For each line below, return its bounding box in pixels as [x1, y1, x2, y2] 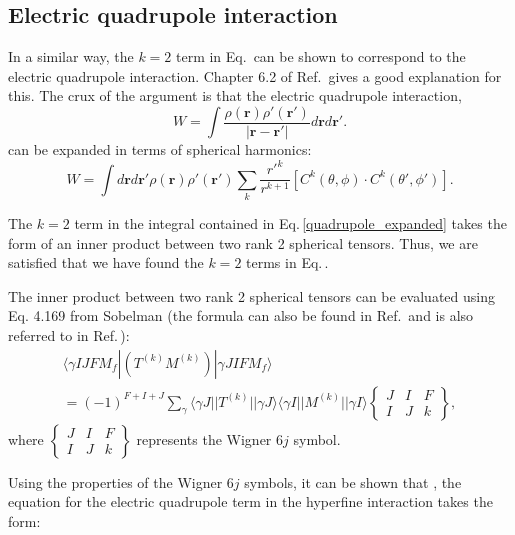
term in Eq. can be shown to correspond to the [176, 46, 466, 67]
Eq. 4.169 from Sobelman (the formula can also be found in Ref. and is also [8, 305, 474, 326]
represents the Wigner [136, 428, 272, 449]
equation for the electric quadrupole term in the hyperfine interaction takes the [8, 491, 493, 512]
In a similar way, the [8, 46, 134, 67]
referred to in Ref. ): [8, 324, 130, 345]
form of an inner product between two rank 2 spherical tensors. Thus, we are [8, 232, 478, 253]
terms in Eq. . [246, 252, 329, 273]
